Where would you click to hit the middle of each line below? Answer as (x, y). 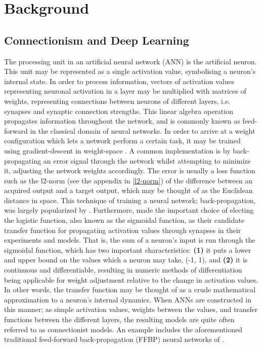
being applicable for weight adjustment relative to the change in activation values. (131, 279)
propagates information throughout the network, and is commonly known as (122, 121)
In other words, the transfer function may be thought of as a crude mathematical (130, 289)
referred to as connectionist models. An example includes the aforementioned (123, 329)
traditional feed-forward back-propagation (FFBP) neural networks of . (114, 339)
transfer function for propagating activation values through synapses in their (123, 230)
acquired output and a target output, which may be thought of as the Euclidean (128, 190)
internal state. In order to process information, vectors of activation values (119, 81)
